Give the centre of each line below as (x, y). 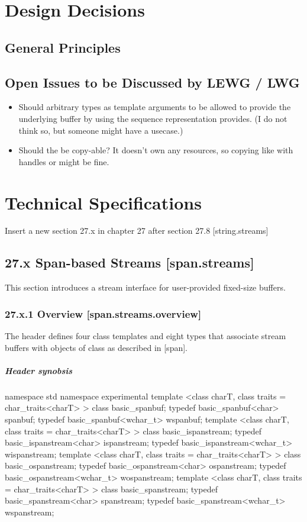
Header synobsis (39, 370)
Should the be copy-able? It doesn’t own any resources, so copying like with (156, 150)
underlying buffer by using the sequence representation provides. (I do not (153, 118)
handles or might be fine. (64, 161)
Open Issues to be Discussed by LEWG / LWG (152, 82)
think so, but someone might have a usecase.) (101, 130)
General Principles (63, 47)
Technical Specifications (103, 202)
